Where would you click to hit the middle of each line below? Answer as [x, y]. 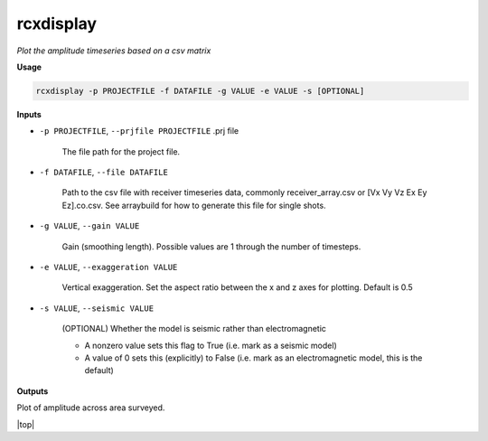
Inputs [29, 114]
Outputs [33, 391]
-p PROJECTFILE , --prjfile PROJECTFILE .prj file [139, 131]
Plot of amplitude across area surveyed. [91, 408]
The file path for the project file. [121, 151]
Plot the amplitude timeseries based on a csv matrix [114, 51]
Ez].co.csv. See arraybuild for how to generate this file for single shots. [194, 205]
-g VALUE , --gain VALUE [89, 226]
